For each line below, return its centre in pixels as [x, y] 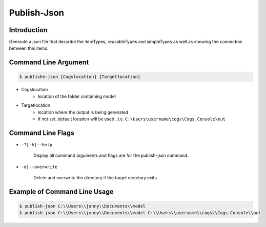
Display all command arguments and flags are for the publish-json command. [111, 155]
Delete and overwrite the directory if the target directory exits [95, 178]
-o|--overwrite [40, 167]
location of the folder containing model [77, 96]
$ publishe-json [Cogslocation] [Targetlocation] [80, 77]
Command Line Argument [49, 63]
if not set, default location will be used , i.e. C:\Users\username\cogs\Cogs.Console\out [132, 119]
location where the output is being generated [83, 112]
